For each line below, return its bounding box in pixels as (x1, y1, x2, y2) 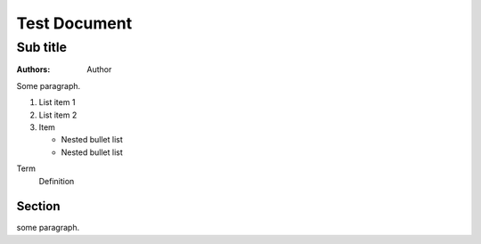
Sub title (16, 39, 67, 55)
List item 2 (38, 110, 77, 120)
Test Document (16, 13, 133, 33)
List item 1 (38, 97, 76, 108)
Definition (38, 175, 75, 186)
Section (16, 199, 61, 214)
